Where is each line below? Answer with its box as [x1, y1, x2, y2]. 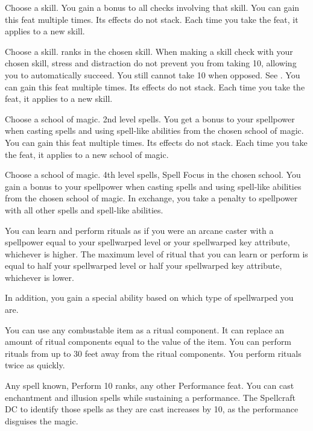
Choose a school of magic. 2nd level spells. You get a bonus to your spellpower [5, 112, 295, 125]
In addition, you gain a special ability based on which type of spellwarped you [5, 291, 294, 304]
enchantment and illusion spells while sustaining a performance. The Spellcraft [5, 391, 296, 403]
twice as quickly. [5, 359, 65, 371]
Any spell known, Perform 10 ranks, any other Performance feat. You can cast [5, 379, 294, 392]
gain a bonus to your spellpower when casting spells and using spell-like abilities [5, 180, 302, 192]
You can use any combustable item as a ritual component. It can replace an [5, 323, 285, 336]
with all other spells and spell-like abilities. [5, 203, 163, 216]
